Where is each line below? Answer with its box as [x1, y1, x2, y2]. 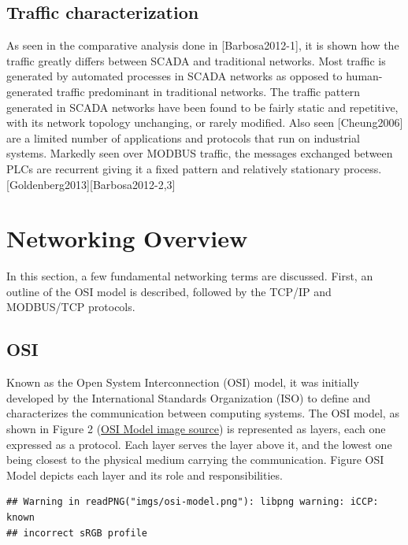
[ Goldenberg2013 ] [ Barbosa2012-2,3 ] [6, 176, 176, 192]
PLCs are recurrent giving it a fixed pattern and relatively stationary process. [6, 160, 382, 176]
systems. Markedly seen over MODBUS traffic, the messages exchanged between [6, 145, 393, 161]
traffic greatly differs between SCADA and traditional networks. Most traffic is [6, 52, 386, 69]
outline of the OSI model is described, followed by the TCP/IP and [6, 283, 332, 299]
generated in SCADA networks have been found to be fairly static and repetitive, [6, 98, 399, 115]
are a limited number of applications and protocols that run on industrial [6, 129, 360, 146]
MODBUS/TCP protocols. [6, 298, 135, 315]
